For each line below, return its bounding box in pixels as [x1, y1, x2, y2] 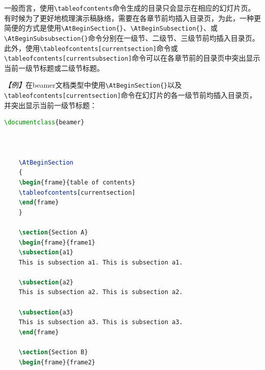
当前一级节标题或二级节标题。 [4, 62, 104, 73]
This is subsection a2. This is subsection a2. [18, 288, 183, 296]
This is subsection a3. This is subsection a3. [18, 319, 183, 326]
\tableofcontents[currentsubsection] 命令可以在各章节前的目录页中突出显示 [4, 52, 260, 63]
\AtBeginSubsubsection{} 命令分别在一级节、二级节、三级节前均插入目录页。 [4, 32, 259, 43]
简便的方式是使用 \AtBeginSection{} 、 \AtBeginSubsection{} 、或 [4, 22, 218, 33]
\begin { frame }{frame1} [18, 239, 95, 246]
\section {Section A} [18, 228, 88, 236]
